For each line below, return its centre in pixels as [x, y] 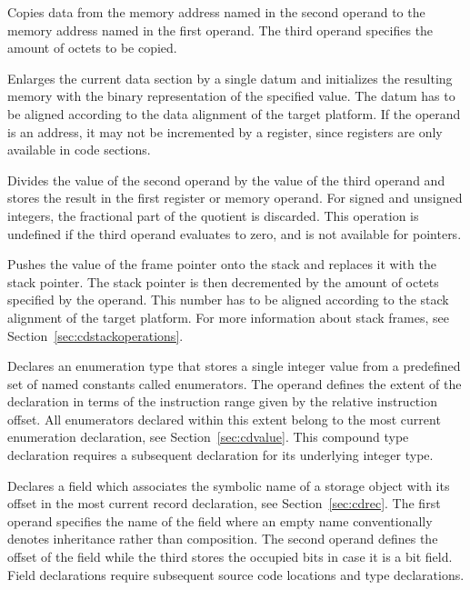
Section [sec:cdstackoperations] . [95, 335]
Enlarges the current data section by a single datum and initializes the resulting [230, 78]
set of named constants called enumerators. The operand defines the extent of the [235, 383]
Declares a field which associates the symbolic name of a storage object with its [229, 485]
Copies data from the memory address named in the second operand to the [216, 12]
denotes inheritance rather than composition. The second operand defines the [223, 539]
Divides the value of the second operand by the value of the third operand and [226, 180]
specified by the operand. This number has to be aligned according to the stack [228, 300]
